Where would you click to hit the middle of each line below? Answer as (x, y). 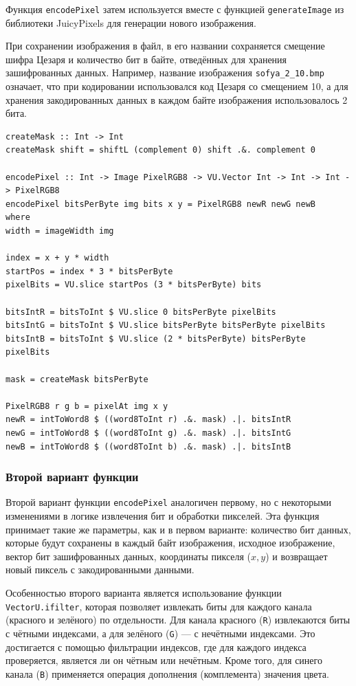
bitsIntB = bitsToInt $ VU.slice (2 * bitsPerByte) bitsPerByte (156, 339)
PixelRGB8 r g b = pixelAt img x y (87, 406)
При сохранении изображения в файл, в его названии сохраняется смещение (165, 46)
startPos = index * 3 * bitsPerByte (89, 271)
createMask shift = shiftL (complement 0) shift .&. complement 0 (161, 150)
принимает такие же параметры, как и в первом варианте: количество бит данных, (178, 529)
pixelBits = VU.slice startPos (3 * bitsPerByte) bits (134, 285)
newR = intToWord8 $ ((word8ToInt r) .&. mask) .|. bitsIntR (148, 420)
